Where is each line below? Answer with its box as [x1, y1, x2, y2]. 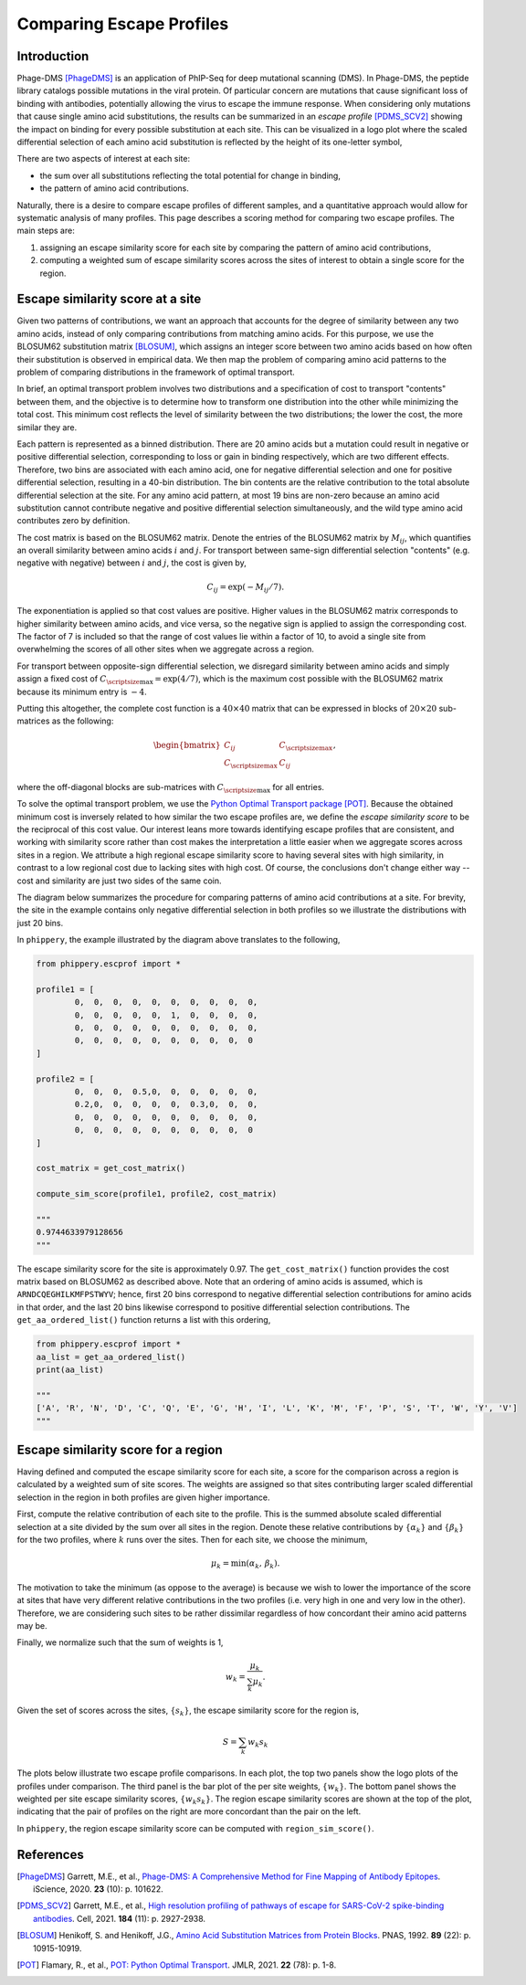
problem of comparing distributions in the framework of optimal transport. [16, 366, 296, 377]
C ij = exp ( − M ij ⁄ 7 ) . [206, 581, 285, 594]
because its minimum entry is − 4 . [16, 686, 148, 697]
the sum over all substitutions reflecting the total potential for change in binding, [39, 170, 342, 181]
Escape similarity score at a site [16, 291, 202, 307]
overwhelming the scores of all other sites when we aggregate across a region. [16, 644, 315, 655]
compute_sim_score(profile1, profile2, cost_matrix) [36, 1188, 278, 1199]
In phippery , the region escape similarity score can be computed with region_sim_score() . [16, 1822, 374, 1833]
